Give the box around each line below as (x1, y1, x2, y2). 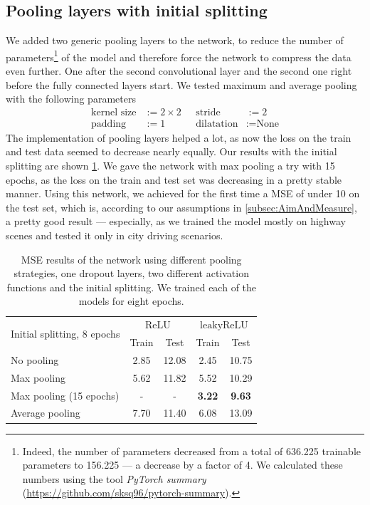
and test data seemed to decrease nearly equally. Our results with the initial (6, 144, 337, 159)
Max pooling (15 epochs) (11, 387, 120, 402)
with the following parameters (6, 91, 136, 106)
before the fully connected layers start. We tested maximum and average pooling (6, 77, 357, 92)
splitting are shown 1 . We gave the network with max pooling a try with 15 (6, 158, 335, 173)
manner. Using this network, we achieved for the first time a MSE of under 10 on (6, 186, 360, 201)
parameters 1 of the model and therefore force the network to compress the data (6, 47, 351, 64)
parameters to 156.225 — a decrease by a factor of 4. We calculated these (22, 457, 343, 472)
